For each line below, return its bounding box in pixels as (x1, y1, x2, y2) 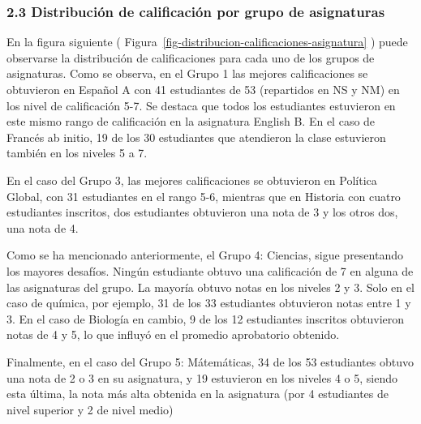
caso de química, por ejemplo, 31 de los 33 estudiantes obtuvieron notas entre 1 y (6, 294, 411, 311)
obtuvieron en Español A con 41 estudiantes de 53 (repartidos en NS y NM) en (6, 81, 400, 97)
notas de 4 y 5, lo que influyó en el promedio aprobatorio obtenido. (6, 326, 340, 343)
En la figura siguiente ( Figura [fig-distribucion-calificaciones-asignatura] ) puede (6, 33, 408, 50)
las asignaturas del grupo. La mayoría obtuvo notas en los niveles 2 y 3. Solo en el (6, 278, 415, 295)
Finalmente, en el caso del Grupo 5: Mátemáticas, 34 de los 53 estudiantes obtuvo (6, 353, 414, 370)
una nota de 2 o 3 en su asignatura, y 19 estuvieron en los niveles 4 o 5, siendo (6, 369, 397, 386)
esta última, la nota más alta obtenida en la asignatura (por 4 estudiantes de (6, 385, 389, 402)
